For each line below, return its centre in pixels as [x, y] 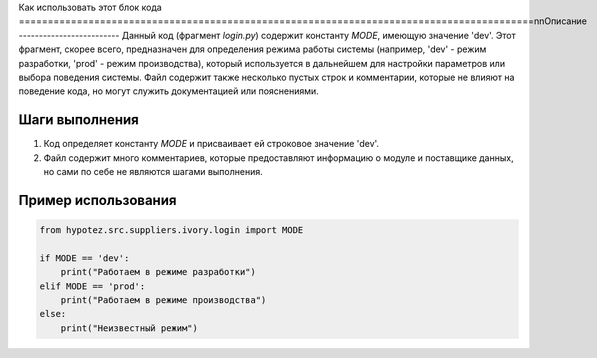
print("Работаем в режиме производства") [163, 299]
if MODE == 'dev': [84, 258]
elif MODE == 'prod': [92, 286]
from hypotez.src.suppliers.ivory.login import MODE [171, 230]
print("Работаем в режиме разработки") [158, 272]
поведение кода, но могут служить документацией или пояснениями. [168, 91]
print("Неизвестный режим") [129, 328]
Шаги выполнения [78, 120]
